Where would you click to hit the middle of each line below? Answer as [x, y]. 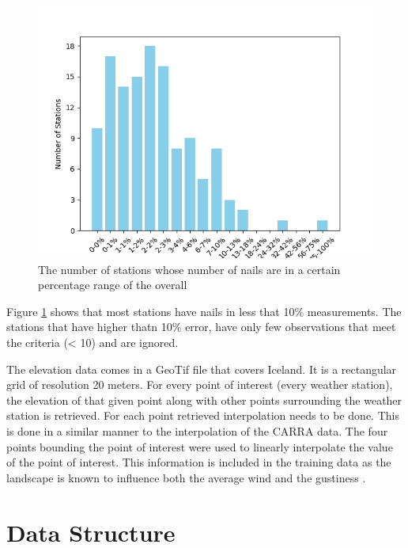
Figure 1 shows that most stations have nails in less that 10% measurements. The [204, 311]
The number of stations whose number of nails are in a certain [189, 269]
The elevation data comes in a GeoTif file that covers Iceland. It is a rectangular [202, 369]
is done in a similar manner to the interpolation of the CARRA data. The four [197, 430]
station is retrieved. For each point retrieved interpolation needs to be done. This [203, 415]
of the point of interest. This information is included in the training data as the [199, 462]
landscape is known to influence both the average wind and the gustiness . [186, 477]
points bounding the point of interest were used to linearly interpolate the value [200, 446]
